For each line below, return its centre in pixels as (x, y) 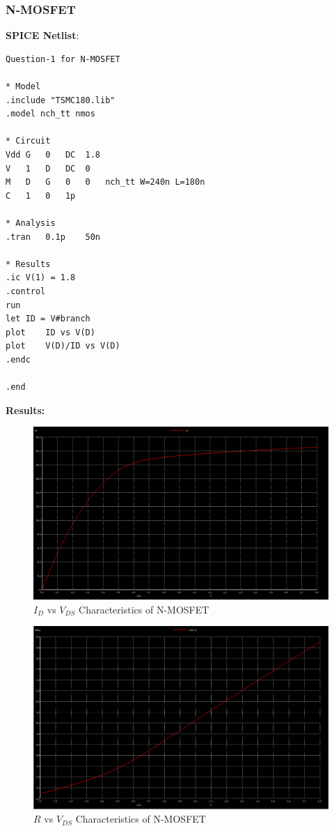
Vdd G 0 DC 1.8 (53, 154)
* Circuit (28, 141)
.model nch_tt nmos (50, 114)
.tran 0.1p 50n (53, 237)
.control (26, 291)
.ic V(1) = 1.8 (41, 278)
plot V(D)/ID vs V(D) (63, 346)
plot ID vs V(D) (50, 332)
